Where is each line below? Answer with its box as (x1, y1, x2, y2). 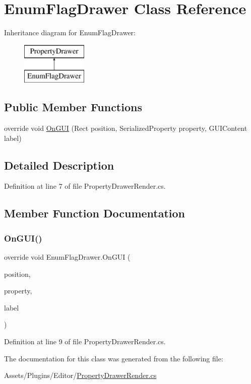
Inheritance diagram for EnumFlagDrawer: (4, 27, 136, 38)
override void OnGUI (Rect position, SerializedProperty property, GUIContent (4, 123, 247, 133)
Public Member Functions (4, 99, 142, 115)
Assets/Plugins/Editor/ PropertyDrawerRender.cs (4, 370, 157, 380)
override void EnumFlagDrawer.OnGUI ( (4, 252, 131, 262)
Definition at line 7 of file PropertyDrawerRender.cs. (4, 181, 166, 191)
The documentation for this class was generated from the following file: (4, 353, 223, 363)
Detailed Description (4, 157, 114, 173)
